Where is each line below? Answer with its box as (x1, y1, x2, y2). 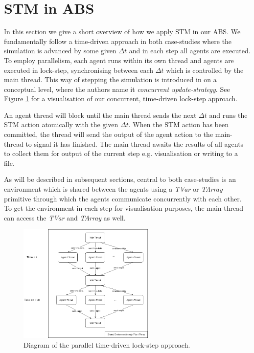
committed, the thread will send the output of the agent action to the (4, 129, 213, 139)
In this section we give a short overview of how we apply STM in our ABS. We (4, 26, 241, 37)
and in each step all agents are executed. (129, 45, 251, 56)
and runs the (209, 110, 248, 120)
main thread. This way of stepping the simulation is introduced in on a (4, 74, 217, 85)
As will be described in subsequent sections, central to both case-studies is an (4, 174, 236, 184)
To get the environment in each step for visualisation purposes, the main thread (4, 203, 243, 213)
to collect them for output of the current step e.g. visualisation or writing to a (4, 148, 238, 158)
